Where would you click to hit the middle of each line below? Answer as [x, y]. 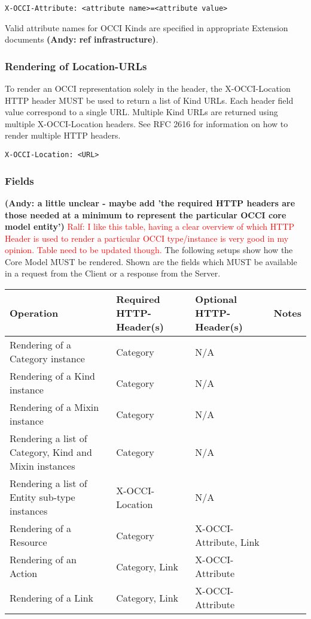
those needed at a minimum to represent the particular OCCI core [146, 214]
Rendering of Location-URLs [76, 66]
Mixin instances [42, 466]
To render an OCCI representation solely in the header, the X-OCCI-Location [148, 88]
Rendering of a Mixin [54, 407]
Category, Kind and [51, 452]
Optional [216, 299]
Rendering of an [43, 560]
